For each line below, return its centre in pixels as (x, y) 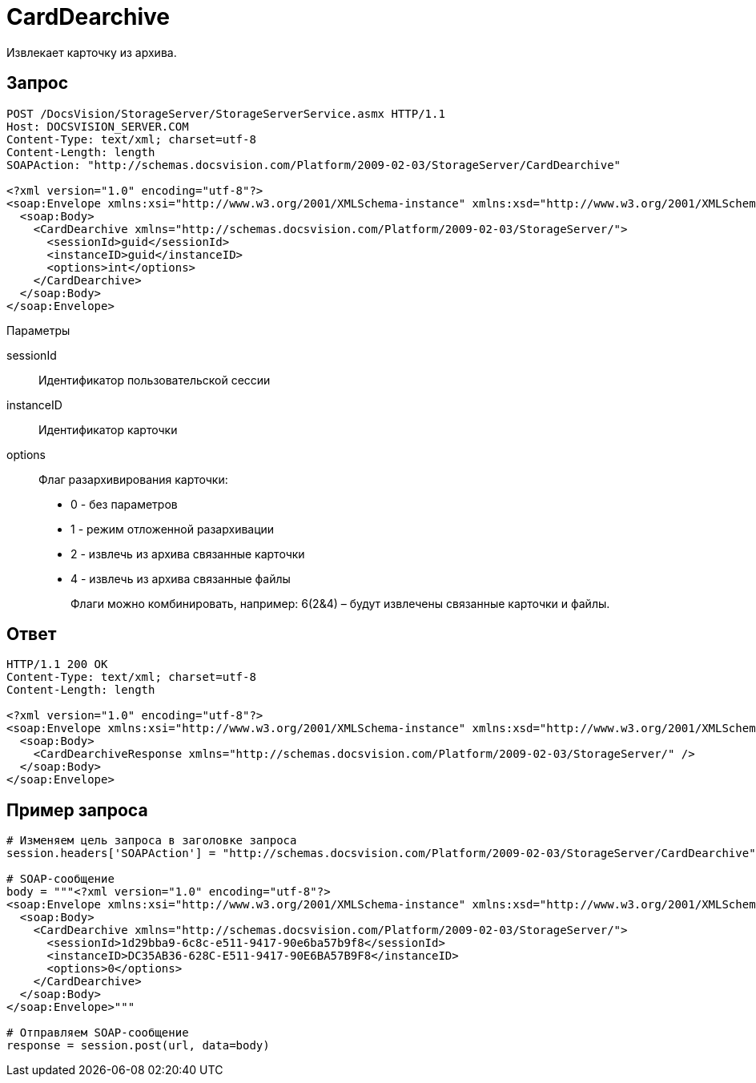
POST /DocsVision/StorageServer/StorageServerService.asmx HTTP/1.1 (226, 113)
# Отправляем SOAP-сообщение (98, 1033)
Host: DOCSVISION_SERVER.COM (98, 126)
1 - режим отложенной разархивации (173, 529)
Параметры (38, 330)
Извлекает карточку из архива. (92, 52)
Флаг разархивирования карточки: (133, 479)
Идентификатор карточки (108, 429)
